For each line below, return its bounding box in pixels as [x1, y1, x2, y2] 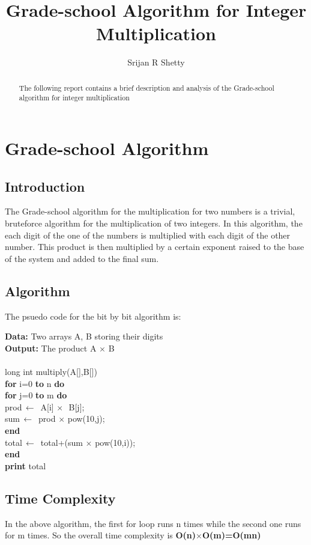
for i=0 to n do [5, 377, 65, 389]
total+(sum [40, 436, 83, 448]
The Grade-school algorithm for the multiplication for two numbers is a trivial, [5, 205, 295, 218]
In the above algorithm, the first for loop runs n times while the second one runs [5, 517, 301, 529]
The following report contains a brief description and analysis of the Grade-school [19, 82, 274, 93]
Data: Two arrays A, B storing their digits [5, 330, 163, 343]
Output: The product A [5, 341, 97, 354]
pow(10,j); [67, 412, 105, 425]
